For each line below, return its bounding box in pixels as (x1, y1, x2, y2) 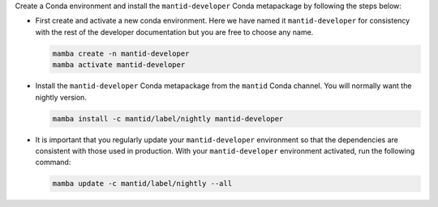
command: (35, 158, 71, 167)
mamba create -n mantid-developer (52, 49, 190, 58)
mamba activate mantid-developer (52, 61, 186, 70)
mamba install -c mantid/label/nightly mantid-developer (52, 114, 284, 123)
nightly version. (35, 92, 87, 102)
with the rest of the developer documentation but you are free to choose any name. (35, 27, 314, 36)
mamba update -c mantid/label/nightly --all (52, 179, 233, 188)
